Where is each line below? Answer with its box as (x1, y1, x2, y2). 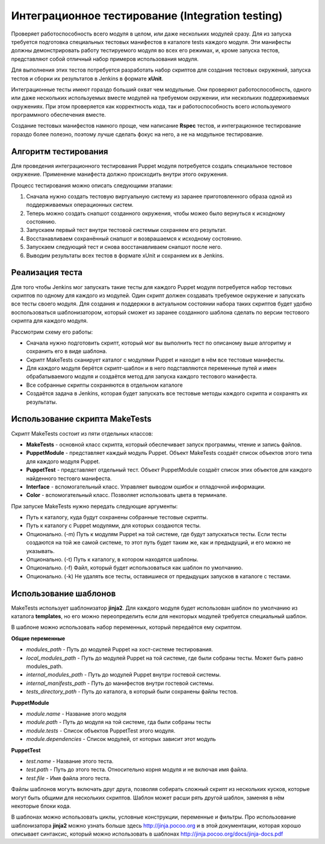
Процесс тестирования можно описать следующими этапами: (11, 181, 173, 189)
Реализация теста (11, 267, 82, 278)
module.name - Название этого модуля (26, 710, 126, 717)
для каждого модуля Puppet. (26, 458, 101, 465)
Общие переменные (11, 634, 66, 642)
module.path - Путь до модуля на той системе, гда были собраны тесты (26, 719, 211, 726)
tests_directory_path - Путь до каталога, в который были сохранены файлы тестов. (26, 688, 238, 695)
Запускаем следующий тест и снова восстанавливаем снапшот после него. (26, 243, 223, 251)
